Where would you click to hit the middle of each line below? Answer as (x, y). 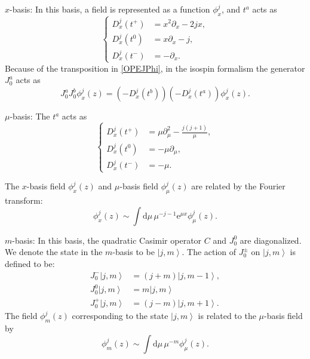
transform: (24, 200)
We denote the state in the (54, 252)
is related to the (227, 316)
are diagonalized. (271, 240)
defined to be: (30, 263)
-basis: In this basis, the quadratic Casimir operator (107, 240)
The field (21, 316)
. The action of (209, 252)
